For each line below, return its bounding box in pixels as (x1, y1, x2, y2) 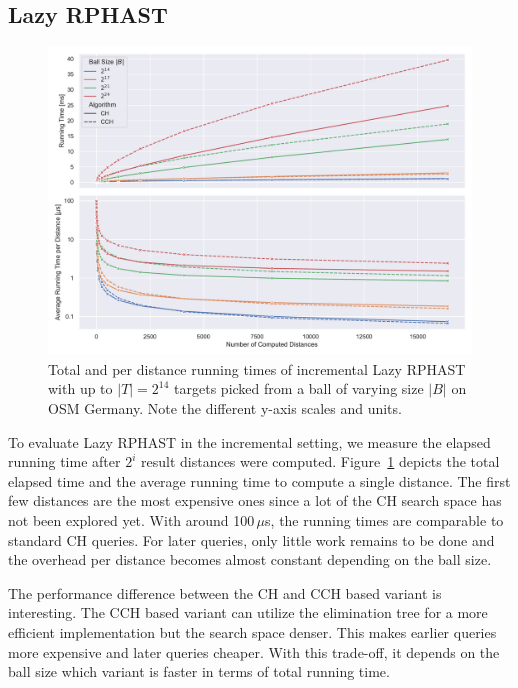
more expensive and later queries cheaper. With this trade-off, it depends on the (8, 641, 500, 662)
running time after (8, 451, 121, 472)
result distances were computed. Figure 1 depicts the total (140, 451, 500, 472)
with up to (48, 378, 113, 399)
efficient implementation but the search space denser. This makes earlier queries (8, 621, 497, 642)
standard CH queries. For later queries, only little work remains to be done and (8, 529, 495, 550)
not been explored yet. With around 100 (8, 510, 255, 531)
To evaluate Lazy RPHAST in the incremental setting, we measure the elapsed (8, 431, 491, 452)
